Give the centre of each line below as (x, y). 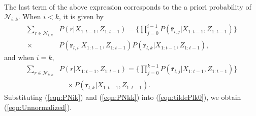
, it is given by (81, 16)
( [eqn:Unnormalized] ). (38, 107)
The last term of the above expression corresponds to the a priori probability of (128, 6)
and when (19, 57)
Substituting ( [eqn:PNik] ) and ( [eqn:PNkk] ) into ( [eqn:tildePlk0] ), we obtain (123, 97)
